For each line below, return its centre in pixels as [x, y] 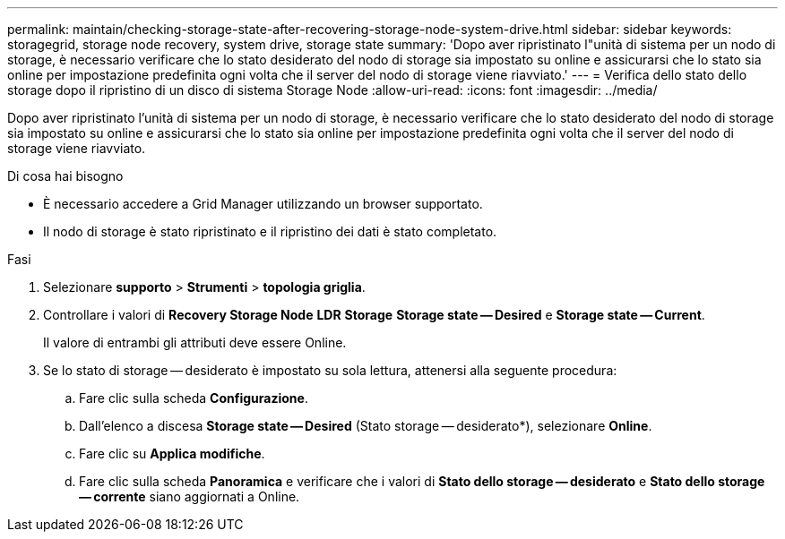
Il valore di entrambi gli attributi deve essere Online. [195, 342]
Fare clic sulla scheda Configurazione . [194, 398]
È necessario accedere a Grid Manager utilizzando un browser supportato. [263, 204]
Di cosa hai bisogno [65, 176]
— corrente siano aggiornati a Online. [190, 496]
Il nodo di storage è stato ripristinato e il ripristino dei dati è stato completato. [270, 231]
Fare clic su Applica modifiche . [172, 453]
